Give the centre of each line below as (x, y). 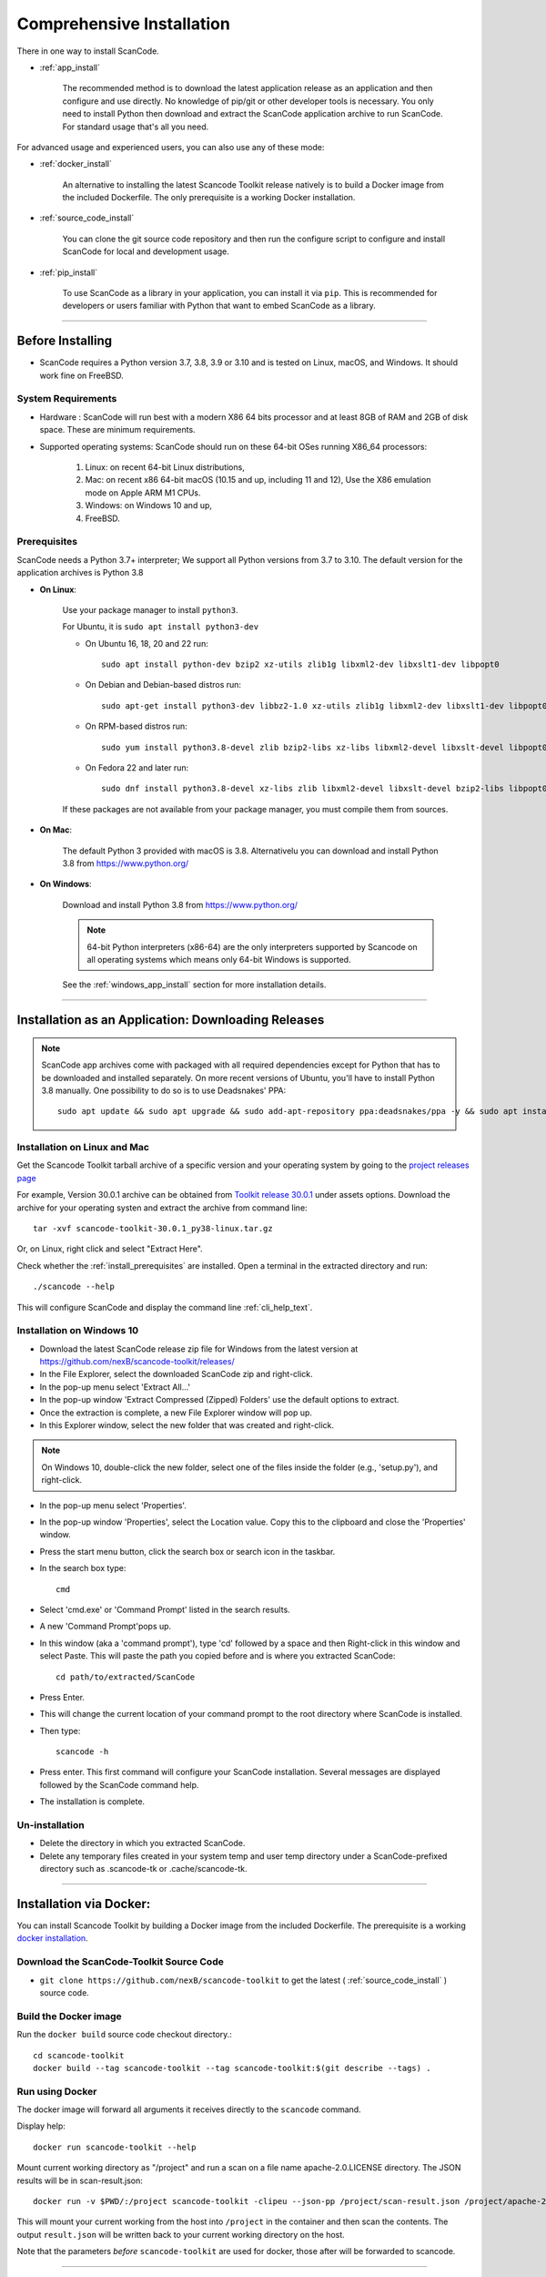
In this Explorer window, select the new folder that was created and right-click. (187, 1425)
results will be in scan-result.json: (80, 2180)
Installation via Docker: (84, 1904)
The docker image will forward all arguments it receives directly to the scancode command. (189, 2109)
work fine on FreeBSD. (82, 375)
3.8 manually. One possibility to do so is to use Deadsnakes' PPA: (164, 1090)
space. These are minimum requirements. (117, 430)
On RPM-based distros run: (136, 726)
